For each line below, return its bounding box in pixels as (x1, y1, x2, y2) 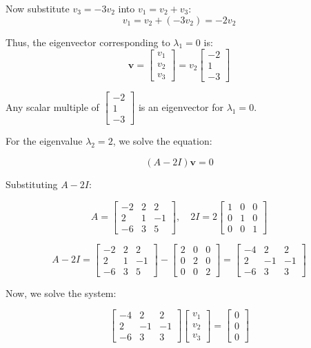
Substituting (6, 176, 58, 191)
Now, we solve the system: (6, 285, 117, 300)
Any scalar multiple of (6, 99, 99, 114)
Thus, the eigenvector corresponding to (6, 34, 170, 49)
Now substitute (6, 1, 70, 15)
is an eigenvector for (138, 99, 223, 114)
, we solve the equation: (112, 134, 212, 148)
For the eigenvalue (6, 134, 83, 148)
